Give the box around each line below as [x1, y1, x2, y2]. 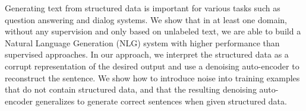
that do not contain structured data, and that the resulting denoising [5, 83, 257, 96]
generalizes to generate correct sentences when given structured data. [35, 94, 287, 107]
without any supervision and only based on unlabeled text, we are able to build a [5, 25, 301, 37]
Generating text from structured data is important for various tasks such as [5, 2, 280, 14]
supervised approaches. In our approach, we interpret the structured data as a [5, 48, 289, 61]
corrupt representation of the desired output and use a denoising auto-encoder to [5, 59, 299, 72]
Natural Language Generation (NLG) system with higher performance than [5, 36, 280, 49]
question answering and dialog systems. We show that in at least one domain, [5, 13, 288, 26]
